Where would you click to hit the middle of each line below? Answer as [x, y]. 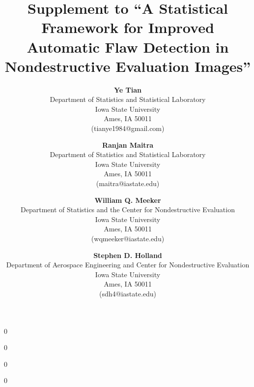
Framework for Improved [128, 27]
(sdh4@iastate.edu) [128, 293]
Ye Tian [128, 89]
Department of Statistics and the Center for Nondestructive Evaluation [128, 210]
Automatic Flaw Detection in [128, 47]
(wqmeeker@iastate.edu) [128, 238]
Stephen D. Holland [128, 255]
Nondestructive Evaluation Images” [128, 66]
